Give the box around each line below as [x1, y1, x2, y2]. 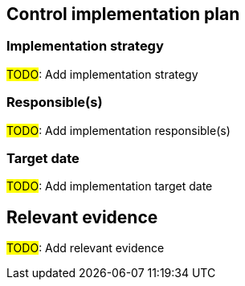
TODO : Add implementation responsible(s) [6, 123, 231, 137]
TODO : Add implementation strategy [6, 67, 198, 81]
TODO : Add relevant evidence [6, 241, 165, 255]
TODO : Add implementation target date [6, 179, 213, 194]
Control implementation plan [6, 4, 240, 24]
